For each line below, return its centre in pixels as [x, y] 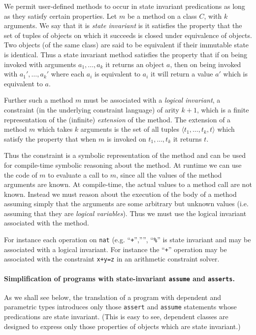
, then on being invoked [206, 64]
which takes [55, 129]
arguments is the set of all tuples [130, 129]
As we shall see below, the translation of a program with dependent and [113, 297]
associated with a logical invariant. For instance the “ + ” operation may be [115, 249]
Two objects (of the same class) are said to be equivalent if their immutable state [127, 45]
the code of [21, 174]
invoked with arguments [40, 64]
